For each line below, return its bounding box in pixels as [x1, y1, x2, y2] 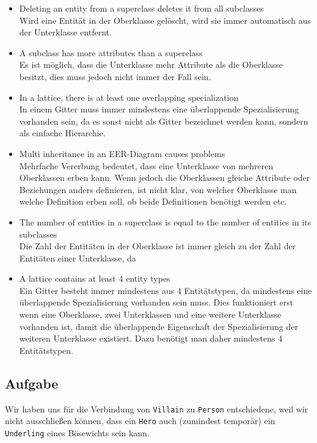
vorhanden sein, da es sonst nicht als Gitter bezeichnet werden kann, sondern [19, 114, 308, 127]
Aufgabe [5, 373, 59, 392]
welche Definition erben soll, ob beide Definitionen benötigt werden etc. [19, 195, 287, 208]
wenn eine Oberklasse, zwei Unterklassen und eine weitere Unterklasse [19, 308, 282, 321]
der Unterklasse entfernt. [19, 26, 112, 38]
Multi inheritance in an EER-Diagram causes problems [19, 147, 225, 159]
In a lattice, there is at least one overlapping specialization [19, 90, 239, 103]
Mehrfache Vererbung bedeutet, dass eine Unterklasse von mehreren [19, 159, 274, 172]
